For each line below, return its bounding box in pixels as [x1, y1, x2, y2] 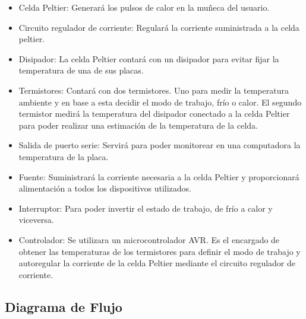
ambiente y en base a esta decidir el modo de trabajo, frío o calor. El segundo [18, 95, 302, 108]
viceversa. [18, 213, 54, 226]
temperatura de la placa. [18, 150, 109, 162]
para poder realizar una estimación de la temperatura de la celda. [18, 119, 258, 131]
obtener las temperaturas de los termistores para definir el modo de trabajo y [18, 245, 301, 257]
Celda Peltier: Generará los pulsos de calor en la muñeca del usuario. [18, 1, 270, 13]
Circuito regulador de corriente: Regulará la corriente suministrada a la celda [18, 21, 299, 33]
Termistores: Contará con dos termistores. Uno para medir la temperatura [18, 84, 289, 96]
